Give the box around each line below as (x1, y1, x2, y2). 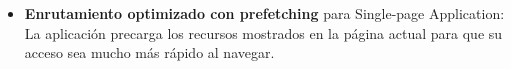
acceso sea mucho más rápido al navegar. (24, 42, 275, 63)
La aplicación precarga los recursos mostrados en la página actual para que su (24, 22, 503, 43)
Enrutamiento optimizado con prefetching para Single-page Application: (24, 3, 505, 23)
